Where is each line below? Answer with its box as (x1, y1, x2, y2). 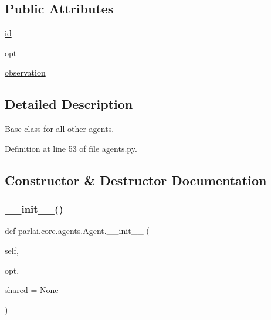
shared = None (5, 284, 59, 296)
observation (5, 66, 46, 79)
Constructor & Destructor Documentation (5, 171, 267, 189)
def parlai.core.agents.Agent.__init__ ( (5, 224, 150, 237)
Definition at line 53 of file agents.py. (5, 142, 137, 154)
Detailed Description (5, 95, 133, 113)
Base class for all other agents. (5, 122, 114, 135)
